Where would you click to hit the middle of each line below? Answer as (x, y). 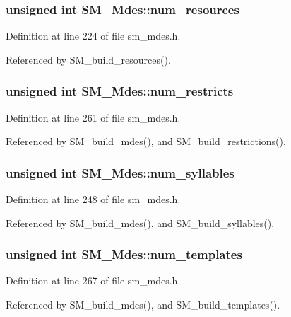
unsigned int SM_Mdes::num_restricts (120, 91)
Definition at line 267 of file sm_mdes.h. (93, 281)
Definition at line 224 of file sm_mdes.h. (93, 36)
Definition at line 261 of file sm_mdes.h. (93, 117)
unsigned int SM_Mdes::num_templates (124, 254)
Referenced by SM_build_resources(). (88, 59)
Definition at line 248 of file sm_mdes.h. (93, 199)
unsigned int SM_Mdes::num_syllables (120, 172)
